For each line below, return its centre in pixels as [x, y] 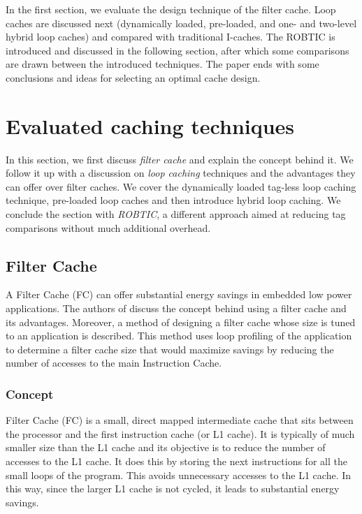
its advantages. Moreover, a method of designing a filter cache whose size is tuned [181, 322]
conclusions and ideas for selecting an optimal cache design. [133, 77]
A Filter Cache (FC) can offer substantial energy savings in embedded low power [179, 294]
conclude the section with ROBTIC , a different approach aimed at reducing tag [176, 214]
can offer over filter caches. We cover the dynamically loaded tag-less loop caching [181, 186]
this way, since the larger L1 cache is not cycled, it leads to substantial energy [173, 489]
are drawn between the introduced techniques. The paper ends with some [162, 64]
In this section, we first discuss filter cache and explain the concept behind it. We [180, 159]
